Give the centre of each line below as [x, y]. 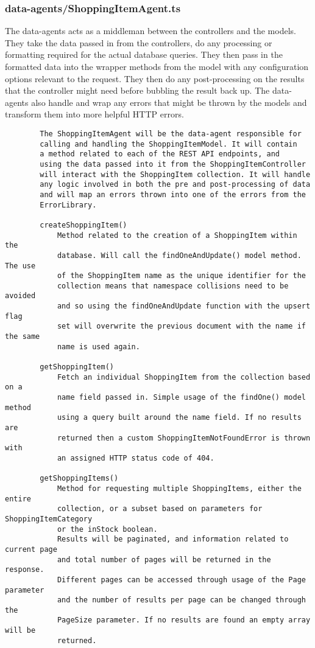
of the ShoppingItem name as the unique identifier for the [181, 276]
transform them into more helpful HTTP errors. [94, 114]
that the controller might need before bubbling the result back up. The [137, 90]
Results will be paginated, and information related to [173, 539]
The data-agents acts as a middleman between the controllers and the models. [150, 31]
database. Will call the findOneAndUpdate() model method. [179, 255]
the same [23, 337]
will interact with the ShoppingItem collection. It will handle [175, 174]
